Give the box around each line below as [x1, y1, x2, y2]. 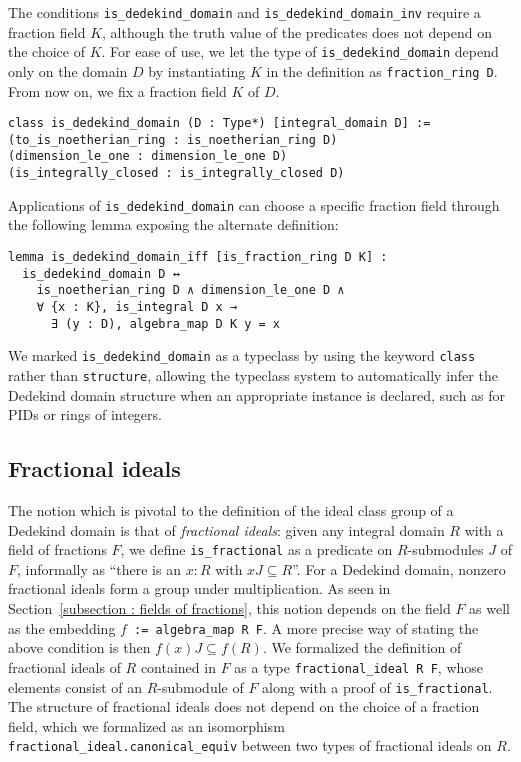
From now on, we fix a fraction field [8, 80, 227, 101]
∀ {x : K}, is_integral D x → [36, 300, 238, 314]
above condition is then [8, 637, 151, 658]
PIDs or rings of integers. [8, 404, 162, 425]
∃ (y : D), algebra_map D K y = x [50, 316, 281, 331]
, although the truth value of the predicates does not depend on [102, 21, 492, 42]
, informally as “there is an [17, 558, 181, 579]
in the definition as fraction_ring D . [266, 60, 498, 81]
